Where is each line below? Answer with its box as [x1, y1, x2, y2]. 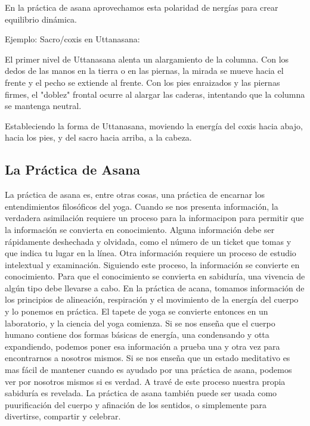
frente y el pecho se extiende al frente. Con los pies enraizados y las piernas [5, 76, 280, 88]
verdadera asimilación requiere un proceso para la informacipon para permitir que [5, 212, 304, 224]
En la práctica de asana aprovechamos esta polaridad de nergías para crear [5, 1, 278, 13]
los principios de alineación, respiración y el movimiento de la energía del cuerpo [5, 293, 299, 306]
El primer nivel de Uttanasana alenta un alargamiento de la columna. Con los [5, 52, 289, 65]
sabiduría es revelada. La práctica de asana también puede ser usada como [5, 387, 277, 399]
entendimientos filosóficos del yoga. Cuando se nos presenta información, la [5, 200, 278, 212]
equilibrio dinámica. [5, 13, 77, 25]
